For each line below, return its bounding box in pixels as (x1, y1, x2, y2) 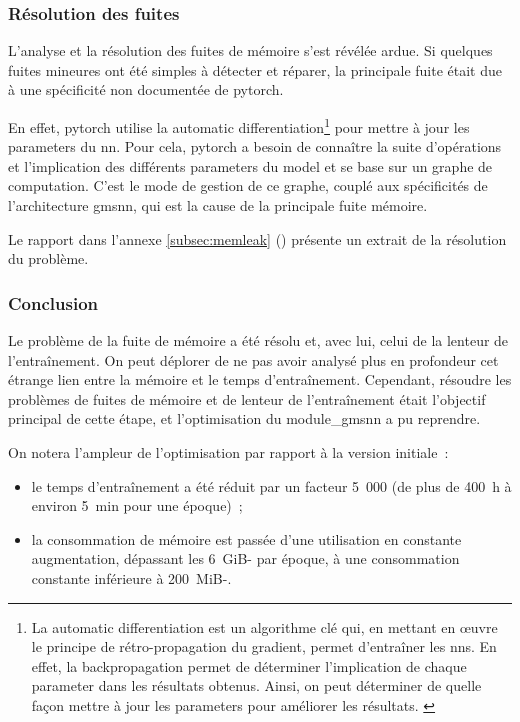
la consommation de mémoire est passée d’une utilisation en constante (31, 528, 462, 549)
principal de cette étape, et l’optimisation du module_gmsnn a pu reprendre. (8, 408, 481, 429)
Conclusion (8, 290, 98, 315)
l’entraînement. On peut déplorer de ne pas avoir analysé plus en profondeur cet (8, 349, 499, 370)
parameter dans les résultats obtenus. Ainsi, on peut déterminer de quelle (31, 675, 482, 696)
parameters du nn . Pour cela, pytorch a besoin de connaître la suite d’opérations (8, 136, 502, 157)
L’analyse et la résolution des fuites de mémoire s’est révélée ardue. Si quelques (8, 40, 493, 61)
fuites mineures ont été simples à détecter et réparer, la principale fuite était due (8, 59, 503, 80)
